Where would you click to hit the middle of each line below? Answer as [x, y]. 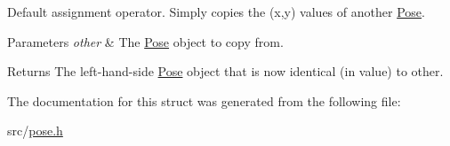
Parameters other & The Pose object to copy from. [145, 41]
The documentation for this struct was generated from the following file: [204, 100]
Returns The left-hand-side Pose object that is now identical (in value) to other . [225, 71]
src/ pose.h [35, 131]
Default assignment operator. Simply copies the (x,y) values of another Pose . [216, 12]
